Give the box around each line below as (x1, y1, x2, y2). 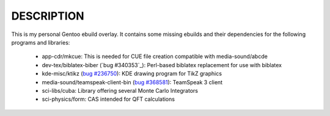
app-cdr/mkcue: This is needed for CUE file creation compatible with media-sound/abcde (42, 53, 268, 60)
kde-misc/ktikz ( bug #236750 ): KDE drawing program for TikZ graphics (42, 70, 222, 78)
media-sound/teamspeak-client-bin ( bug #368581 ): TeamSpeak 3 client (42, 78, 223, 85)
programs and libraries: (11, 38, 70, 46)
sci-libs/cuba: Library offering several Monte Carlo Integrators (42, 87, 199, 94)
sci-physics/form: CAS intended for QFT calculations (42, 95, 175, 103)
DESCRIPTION (11, 9, 85, 23)
